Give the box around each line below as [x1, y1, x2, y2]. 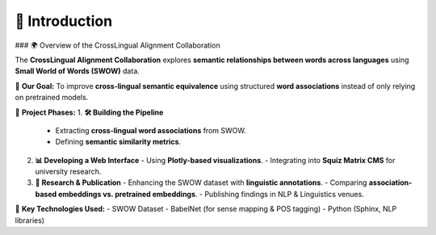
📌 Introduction [15, 12, 113, 30]
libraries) [15, 215, 44, 225]
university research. [35, 166, 102, 177]
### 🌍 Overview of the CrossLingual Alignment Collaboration [15, 40, 221, 50]
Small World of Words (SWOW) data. [15, 66, 140, 76]
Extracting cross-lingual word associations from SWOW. [55, 125, 246, 135]
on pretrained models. [15, 93, 89, 103]
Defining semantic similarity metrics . [55, 137, 182, 147]
